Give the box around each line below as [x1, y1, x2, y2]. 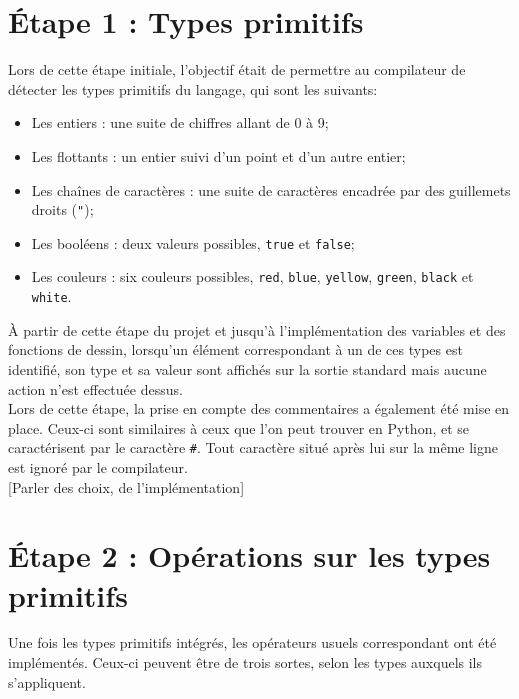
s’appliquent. [8, 671, 86, 692]
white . [31, 286, 72, 307]
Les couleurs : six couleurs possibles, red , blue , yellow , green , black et [31, 266, 474, 287]
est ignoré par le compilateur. [8, 456, 188, 477]
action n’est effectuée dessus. [8, 378, 183, 399]
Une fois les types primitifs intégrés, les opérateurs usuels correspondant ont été [8, 632, 497, 653]
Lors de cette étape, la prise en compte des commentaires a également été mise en [8, 398, 510, 419]
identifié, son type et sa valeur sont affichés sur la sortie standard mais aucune [8, 358, 487, 379]
